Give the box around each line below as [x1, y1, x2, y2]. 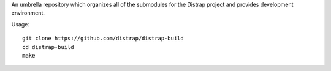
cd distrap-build [22, 43, 74, 50]
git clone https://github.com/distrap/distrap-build [22, 35, 184, 42]
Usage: [11, 20, 30, 28]
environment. [11, 9, 45, 17]
